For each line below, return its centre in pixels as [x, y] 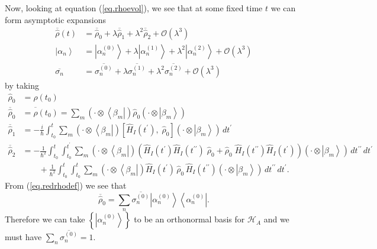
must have [23, 237]
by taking [22, 85]
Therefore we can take [45, 219]
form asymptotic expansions [55, 19]
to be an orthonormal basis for [189, 219]
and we [276, 219]
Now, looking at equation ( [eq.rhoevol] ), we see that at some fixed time [134, 8]
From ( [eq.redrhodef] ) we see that [66, 185]
